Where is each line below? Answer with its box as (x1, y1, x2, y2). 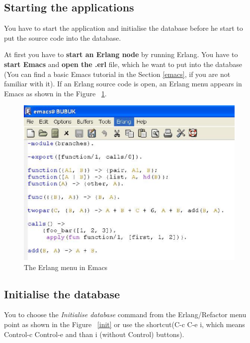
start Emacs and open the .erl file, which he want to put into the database (4, 59, 243, 69)
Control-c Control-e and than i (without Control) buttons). (4, 329, 184, 339)
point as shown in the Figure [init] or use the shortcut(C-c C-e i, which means (4, 319, 245, 330)
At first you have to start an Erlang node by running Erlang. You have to (4, 49, 238, 60)
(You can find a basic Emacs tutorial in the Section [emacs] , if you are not (4, 69, 231, 79)
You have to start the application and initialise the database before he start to (4, 23, 243, 33)
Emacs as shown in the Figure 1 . (4, 88, 107, 98)
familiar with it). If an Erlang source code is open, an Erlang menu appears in (4, 78, 242, 89)
